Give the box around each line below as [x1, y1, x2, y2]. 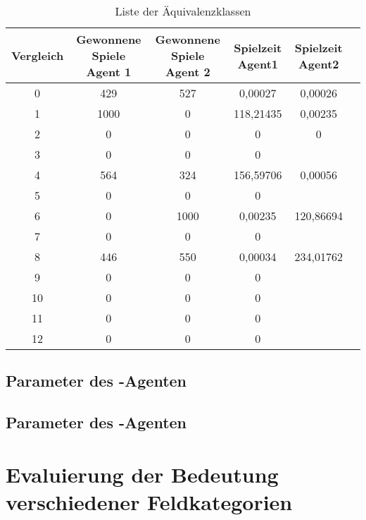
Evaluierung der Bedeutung [6, 459, 279, 488]
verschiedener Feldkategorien [6, 487, 293, 516]
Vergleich [11, 47, 64, 64]
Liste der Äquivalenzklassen [115, 3, 251, 19]
